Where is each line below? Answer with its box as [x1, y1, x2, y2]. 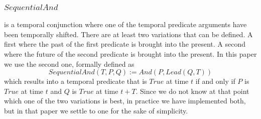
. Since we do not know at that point [136, 85, 249, 96]
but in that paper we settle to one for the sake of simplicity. [4, 105, 188, 116]
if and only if [195, 76, 235, 86]
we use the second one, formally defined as [4, 58, 135, 69]
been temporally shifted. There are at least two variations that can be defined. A [4, 29, 253, 39]
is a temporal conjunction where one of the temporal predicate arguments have [4, 19, 247, 30]
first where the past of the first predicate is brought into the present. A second [4, 39, 245, 49]
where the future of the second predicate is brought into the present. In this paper [4, 49, 257, 59]
